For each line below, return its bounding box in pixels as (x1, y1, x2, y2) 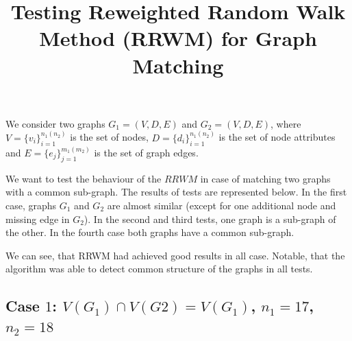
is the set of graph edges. (94, 145, 199, 160)
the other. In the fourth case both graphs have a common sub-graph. (5, 225, 294, 239)
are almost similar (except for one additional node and (107, 198, 336, 212)
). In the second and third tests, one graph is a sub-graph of (84, 211, 336, 226)
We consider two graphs (5, 116, 105, 130)
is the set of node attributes (218, 130, 336, 144)
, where (271, 116, 301, 130)
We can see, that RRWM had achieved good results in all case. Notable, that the (5, 248, 345, 262)
